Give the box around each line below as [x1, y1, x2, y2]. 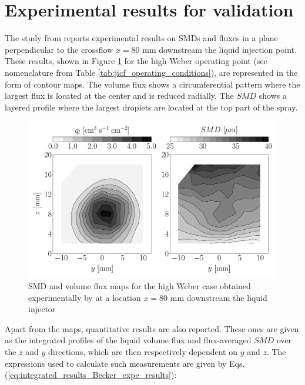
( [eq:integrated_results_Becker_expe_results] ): [5, 369, 177, 381]
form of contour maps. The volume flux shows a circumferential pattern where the [5, 78, 300, 90]
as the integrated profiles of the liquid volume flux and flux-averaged [5, 334, 252, 346]
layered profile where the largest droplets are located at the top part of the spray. [5, 101, 298, 113]
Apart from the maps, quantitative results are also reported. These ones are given [5, 322, 299, 334]
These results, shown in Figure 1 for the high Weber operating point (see [5, 55, 267, 67]
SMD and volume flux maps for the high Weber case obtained [28, 280, 251, 292]
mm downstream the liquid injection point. [142, 43, 297, 55]
